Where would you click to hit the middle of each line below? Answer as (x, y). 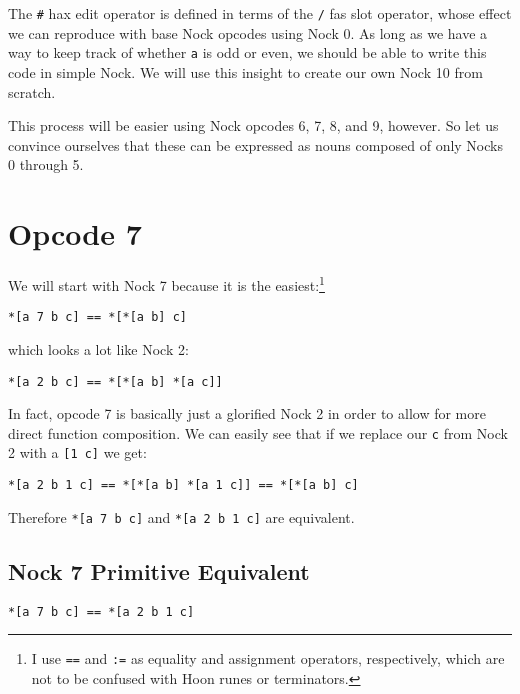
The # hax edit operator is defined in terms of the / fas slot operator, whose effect (260, 13)
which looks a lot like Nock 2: (98, 348)
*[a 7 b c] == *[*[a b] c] (97, 317)
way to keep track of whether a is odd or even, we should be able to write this (247, 52)
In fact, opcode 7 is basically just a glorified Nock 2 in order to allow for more (247, 413)
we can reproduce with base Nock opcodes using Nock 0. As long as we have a (248, 32)
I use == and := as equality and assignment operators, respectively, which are (268, 658)
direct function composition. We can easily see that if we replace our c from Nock (258, 432)
